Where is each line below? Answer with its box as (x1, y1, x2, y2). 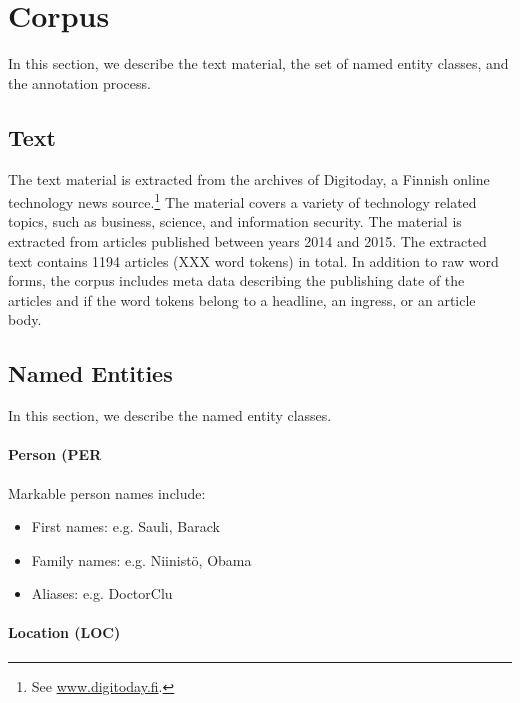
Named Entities (8, 358, 173, 389)
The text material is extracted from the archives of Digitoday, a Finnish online (8, 168, 490, 189)
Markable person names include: (8, 482, 206, 503)
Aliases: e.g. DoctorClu (31, 583, 173, 604)
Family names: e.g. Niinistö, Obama (31, 549, 252, 570)
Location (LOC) (8, 622, 121, 643)
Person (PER (8, 444, 102, 465)
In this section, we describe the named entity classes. (8, 405, 332, 426)
